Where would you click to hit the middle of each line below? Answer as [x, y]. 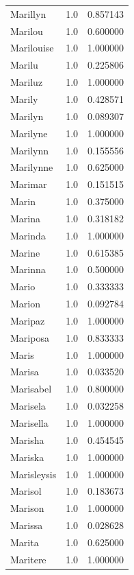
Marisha [27, 439]
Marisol [26, 491]
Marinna [28, 269]
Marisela [28, 406]
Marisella [29, 423]
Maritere [28, 559]
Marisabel [31, 389]
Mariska [27, 457]
